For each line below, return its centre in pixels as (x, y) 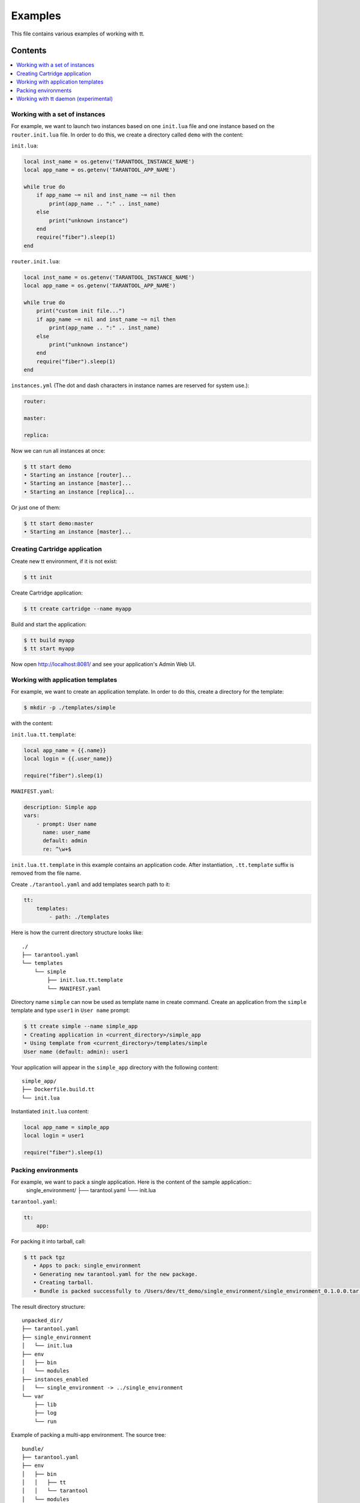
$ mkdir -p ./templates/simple (70, 708)
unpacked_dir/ (42, 1321)
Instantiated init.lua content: (50, 1112)
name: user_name (67, 832)
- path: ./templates (79, 917)
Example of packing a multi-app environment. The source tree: (88, 1435)
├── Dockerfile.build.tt (58, 1089)
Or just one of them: (36, 507)
